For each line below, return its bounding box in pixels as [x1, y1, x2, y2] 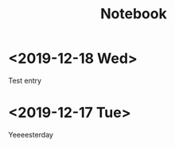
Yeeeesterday [8, 130, 54, 139]
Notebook [100, 5, 167, 23]
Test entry [8, 75, 42, 85]
